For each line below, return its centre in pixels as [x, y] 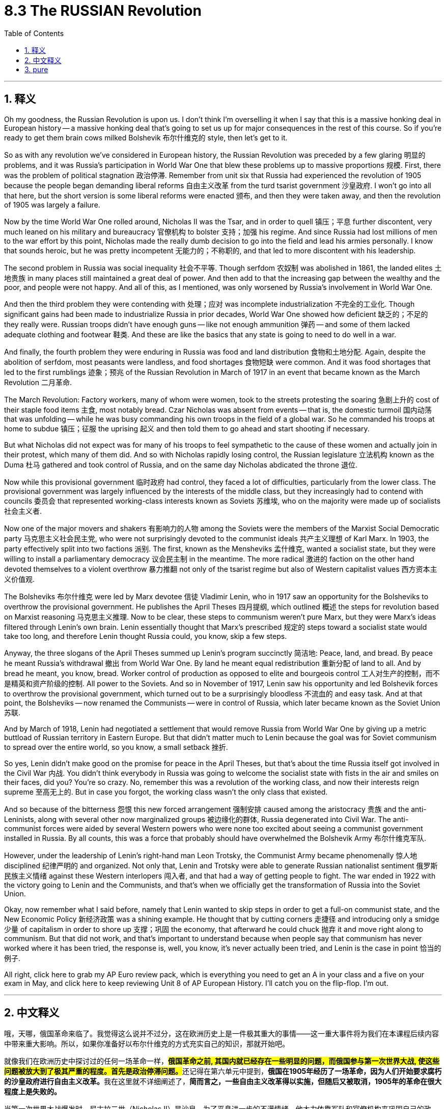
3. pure [36, 69]
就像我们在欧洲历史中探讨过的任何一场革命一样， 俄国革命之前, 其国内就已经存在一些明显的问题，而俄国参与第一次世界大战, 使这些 [222, 1061]
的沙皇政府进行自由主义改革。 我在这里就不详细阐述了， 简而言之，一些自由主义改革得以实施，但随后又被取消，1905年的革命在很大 [223, 1082]
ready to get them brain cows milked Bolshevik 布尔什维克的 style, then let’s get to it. [146, 137]
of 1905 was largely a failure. [52, 205]
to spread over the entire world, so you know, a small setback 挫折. [116, 747]
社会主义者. [23, 511]
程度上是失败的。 [33, 1092]
